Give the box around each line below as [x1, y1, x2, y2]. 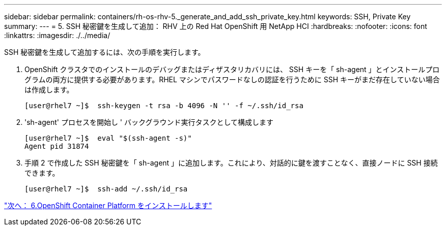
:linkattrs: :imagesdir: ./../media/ [4, 31, 110, 40]
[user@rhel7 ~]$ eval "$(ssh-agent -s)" [24, 134, 192, 142]
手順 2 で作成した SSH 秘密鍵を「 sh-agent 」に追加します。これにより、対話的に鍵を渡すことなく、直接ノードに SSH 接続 [24, 158, 438, 167]
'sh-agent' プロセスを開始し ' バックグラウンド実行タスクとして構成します [24, 118, 273, 126]
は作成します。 [24, 85, 74, 94]
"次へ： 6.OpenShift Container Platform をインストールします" [4, 201, 212, 210]
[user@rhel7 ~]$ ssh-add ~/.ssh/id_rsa [24, 185, 188, 193]
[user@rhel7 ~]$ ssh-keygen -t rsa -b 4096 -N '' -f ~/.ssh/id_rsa [24, 102, 303, 110]
